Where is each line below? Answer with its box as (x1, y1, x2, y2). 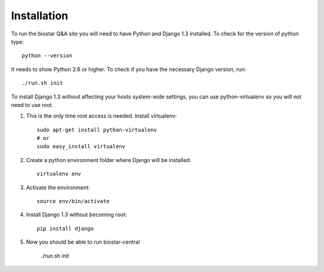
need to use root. (11, 101, 54, 108)
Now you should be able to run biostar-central (26, 238, 140, 246)
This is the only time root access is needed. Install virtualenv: (26, 112, 177, 119)
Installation (11, 9, 68, 22)
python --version (22, 52, 73, 59)
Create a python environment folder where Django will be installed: (26, 156, 191, 163)
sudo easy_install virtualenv (37, 143, 126, 150)
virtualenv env (37, 171, 82, 177)
